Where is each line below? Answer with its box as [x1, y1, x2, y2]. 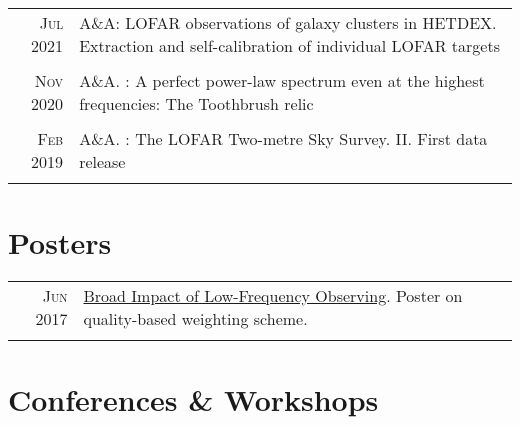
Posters [8, 222, 112, 263]
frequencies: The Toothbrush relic [79, 92, 314, 115]
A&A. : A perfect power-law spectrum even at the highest [79, 69, 485, 92]
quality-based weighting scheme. [83, 307, 308, 331]
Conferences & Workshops [8, 379, 379, 420]
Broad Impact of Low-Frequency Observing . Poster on [83, 284, 463, 308]
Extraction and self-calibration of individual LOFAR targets [79, 34, 500, 57]
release [79, 150, 126, 173]
